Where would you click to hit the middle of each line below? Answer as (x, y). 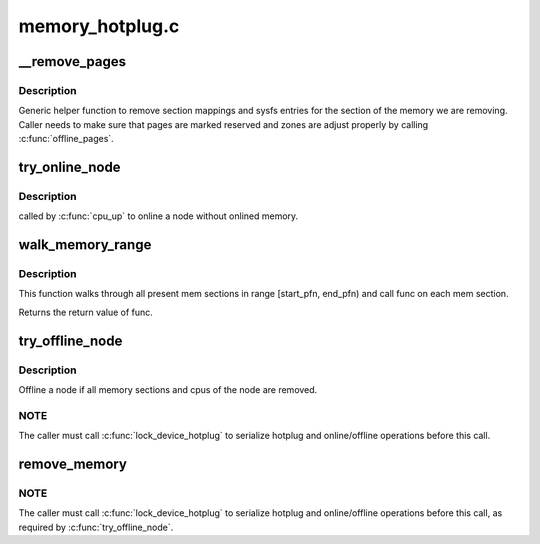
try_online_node (69, 166)
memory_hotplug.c (99, 26)
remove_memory (72, 463)
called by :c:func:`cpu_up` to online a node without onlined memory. (158, 216)
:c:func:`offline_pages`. (66, 139)
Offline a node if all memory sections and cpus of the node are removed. (168, 389)
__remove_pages (72, 61)
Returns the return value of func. (86, 312)
